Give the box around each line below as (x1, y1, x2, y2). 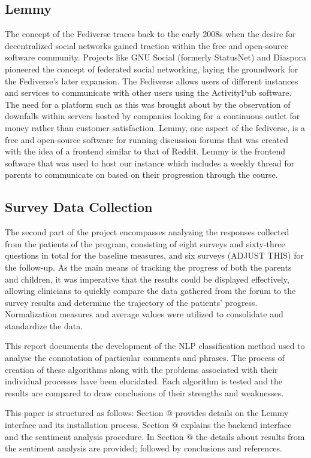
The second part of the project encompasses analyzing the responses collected (5, 226, 289, 238)
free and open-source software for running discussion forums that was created (5, 133, 288, 145)
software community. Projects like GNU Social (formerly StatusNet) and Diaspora (5, 51, 307, 63)
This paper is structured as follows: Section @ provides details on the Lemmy (5, 407, 289, 419)
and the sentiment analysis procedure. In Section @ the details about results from (5, 430, 305, 442)
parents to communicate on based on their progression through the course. (5, 168, 278, 181)
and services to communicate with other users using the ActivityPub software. (5, 86, 292, 99)
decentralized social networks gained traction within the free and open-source (5, 39, 288, 51)
